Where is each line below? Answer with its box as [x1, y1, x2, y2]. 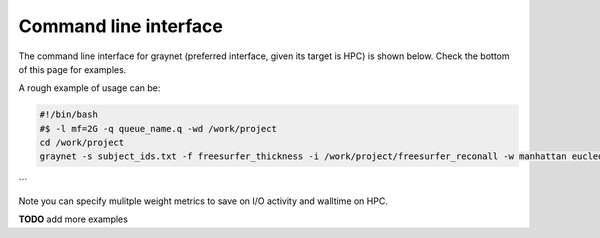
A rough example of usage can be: [18, 82, 161, 94]
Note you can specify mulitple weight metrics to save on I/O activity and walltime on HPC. [18, 195, 389, 207]
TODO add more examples [18, 213, 129, 225]
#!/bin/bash [39, 109, 99, 120]
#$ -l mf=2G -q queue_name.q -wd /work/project [39, 123, 277, 134]
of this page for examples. [18, 63, 127, 75]
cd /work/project [39, 137, 125, 149]
